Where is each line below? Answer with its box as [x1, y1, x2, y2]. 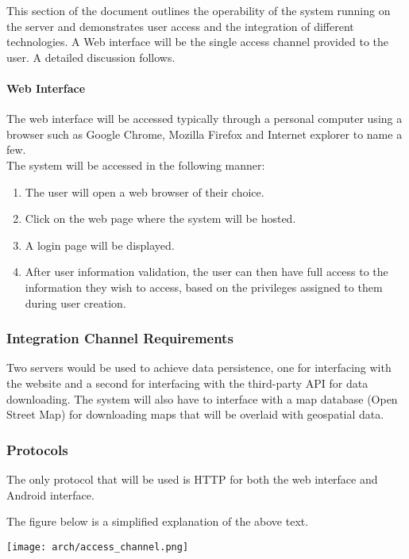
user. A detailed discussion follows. [6, 48, 176, 65]
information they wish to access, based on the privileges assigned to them [25, 278, 383, 295]
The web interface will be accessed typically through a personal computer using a [6, 110, 403, 127]
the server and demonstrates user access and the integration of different [6, 17, 354, 34]
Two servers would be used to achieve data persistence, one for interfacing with [6, 359, 392, 376]
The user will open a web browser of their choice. [25, 183, 264, 200]
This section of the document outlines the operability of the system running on [6, 2, 391, 18]
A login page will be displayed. [25, 236, 175, 253]
